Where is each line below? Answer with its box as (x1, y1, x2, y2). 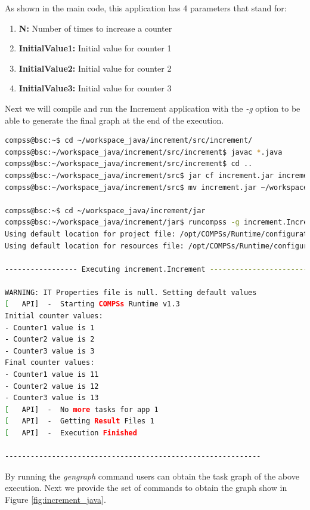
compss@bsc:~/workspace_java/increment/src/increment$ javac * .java (5, 148, 283, 156)
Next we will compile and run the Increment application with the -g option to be (5, 102, 300, 114)
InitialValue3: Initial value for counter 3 (18, 82, 172, 94)
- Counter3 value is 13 (5, 394, 99, 403)
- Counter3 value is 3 (5, 346, 95, 355)
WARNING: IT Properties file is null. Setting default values (5, 288, 257, 297)
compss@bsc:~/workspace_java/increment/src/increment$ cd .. (5, 159, 253, 168)
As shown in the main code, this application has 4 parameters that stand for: (5, 2, 287, 14)
